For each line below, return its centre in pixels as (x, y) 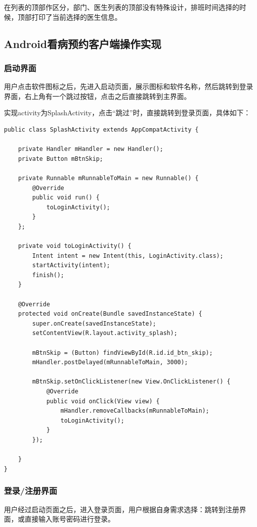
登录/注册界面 (31, 491)
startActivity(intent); (71, 265)
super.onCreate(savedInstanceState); (94, 323)
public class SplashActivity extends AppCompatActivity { (101, 129)
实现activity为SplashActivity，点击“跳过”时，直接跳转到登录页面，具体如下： (127, 113)
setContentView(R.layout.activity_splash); (105, 333)
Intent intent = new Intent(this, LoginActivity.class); (128, 256)
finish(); (48, 275)
